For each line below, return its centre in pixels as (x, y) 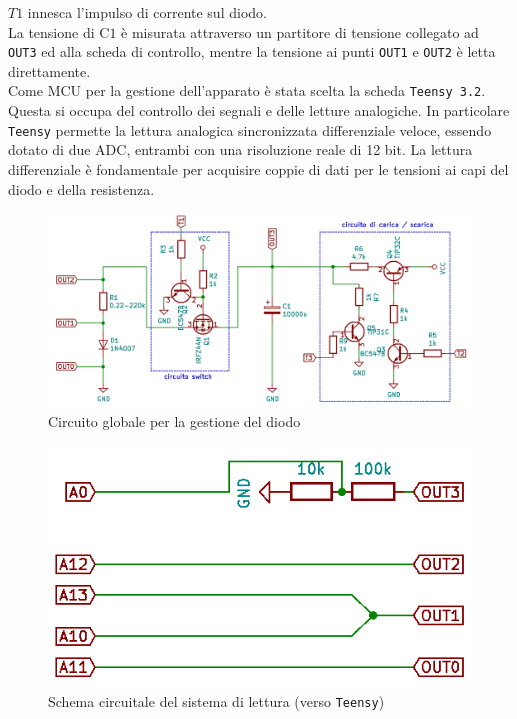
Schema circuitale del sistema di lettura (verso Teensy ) (216, 700)
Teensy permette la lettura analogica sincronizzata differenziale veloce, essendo (250, 129)
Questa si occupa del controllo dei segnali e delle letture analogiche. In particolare (259, 110)
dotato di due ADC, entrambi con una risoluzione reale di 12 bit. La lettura (240, 149)
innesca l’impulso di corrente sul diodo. (147, 12)
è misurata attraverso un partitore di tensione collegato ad (300, 31)
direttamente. (49, 70)
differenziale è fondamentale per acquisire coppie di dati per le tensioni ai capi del (258, 168)
